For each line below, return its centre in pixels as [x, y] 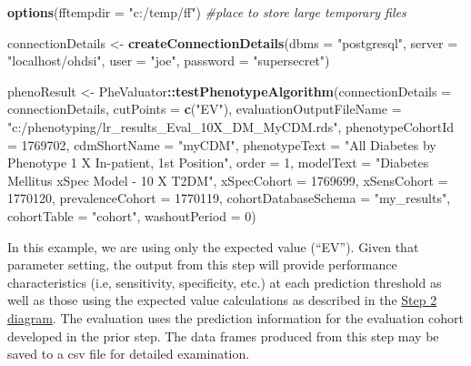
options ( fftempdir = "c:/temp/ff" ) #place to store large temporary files [207, 12]
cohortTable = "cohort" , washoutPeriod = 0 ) [132, 215]
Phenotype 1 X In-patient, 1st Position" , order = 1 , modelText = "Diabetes [218, 163]
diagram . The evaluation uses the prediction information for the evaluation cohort [236, 317]
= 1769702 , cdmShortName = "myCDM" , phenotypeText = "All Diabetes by [222, 144]
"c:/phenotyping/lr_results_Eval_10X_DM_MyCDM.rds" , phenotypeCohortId [231, 126]
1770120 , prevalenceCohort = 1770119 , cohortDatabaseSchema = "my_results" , [229, 198]
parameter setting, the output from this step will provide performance [202, 264]
